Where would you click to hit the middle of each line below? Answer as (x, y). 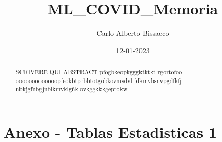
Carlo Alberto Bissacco (133, 33)
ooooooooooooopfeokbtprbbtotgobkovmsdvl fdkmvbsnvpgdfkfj (99, 80)
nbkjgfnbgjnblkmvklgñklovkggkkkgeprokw (72, 89)
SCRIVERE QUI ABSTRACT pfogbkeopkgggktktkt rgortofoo (99, 72)
